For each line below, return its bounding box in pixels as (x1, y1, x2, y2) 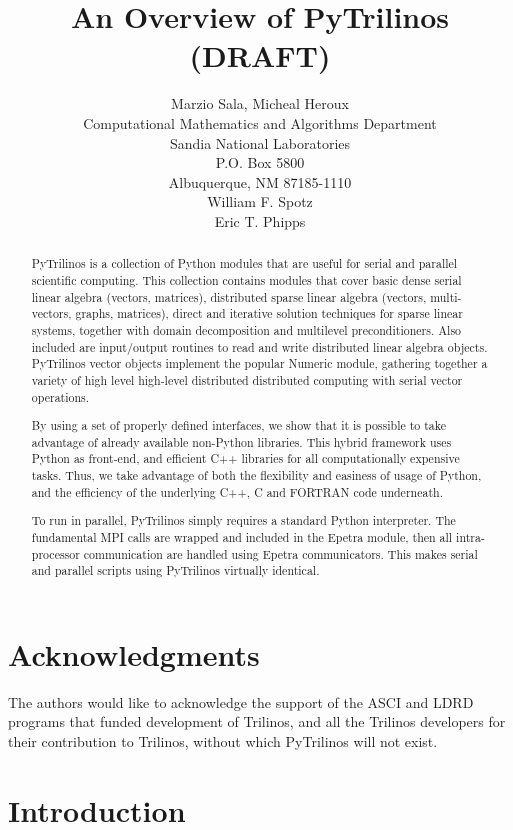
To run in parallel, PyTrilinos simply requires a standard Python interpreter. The (31, 512, 456, 529)
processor (31, 545, 80, 562)
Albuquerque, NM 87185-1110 (168, 171, 352, 192)
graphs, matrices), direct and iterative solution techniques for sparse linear (75, 305, 463, 322)
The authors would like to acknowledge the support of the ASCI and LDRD (8, 691, 474, 712)
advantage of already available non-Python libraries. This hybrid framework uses (31, 433, 452, 450)
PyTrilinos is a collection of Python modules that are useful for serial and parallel (31, 255, 458, 272)
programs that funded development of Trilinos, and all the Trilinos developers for (8, 711, 506, 732)
